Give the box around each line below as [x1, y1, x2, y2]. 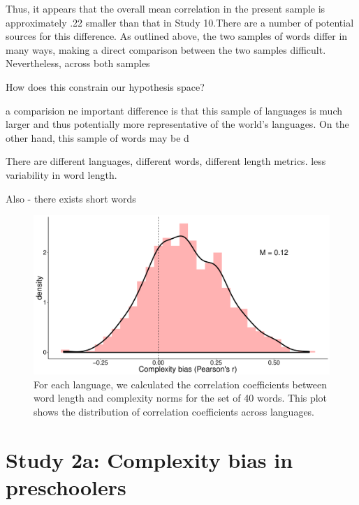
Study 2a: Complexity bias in [6, 445, 293, 474]
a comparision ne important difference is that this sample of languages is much [6, 103, 342, 117]
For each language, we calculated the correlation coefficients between [34, 376, 327, 391]
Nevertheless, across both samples [6, 56, 150, 71]
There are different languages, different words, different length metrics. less [6, 154, 326, 168]
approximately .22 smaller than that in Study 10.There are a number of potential [6, 15, 354, 29]
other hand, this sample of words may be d [6, 130, 189, 145]
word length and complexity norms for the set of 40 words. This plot [34, 390, 328, 405]
